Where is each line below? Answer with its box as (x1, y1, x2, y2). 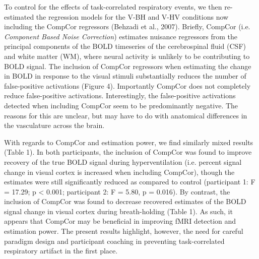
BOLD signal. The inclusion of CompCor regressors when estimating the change (4, 60, 251, 71)
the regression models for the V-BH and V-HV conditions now (36, 11, 229, 22)
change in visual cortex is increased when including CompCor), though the (4, 166, 235, 177)
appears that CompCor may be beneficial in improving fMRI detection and (4, 216, 236, 226)
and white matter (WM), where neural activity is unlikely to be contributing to (4, 50, 250, 61)
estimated (4, 11, 34, 22)
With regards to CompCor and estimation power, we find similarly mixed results (4, 137, 253, 147)
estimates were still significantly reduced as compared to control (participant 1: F (4, 176, 255, 187)
